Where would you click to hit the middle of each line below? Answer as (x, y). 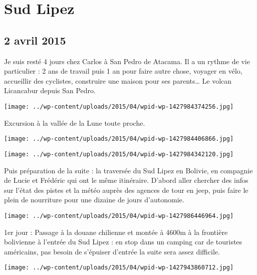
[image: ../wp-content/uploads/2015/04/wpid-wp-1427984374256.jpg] (119, 106)
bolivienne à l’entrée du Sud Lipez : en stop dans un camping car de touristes (123, 242)
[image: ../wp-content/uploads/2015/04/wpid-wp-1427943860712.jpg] (119, 268)
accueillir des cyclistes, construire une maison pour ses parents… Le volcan (118, 80)
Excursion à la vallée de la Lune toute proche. (75, 122)
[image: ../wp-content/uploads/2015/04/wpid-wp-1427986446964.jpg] (119, 216)
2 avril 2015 (35, 40)
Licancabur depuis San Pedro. (50, 90)
